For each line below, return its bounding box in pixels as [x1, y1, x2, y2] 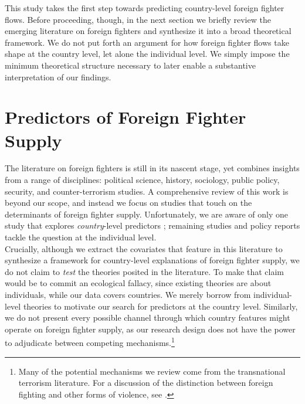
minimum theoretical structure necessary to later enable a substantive [5, 59, 256, 71]
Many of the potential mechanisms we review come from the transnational [18, 365, 286, 377]
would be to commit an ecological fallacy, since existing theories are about [5, 277, 272, 289]
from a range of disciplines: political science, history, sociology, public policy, [5, 174, 280, 186]
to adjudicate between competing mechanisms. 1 [5, 335, 175, 349]
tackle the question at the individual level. [5, 231, 157, 243]
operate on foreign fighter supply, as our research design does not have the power [5, 322, 296, 335]
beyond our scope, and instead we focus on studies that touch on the [5, 196, 252, 209]
